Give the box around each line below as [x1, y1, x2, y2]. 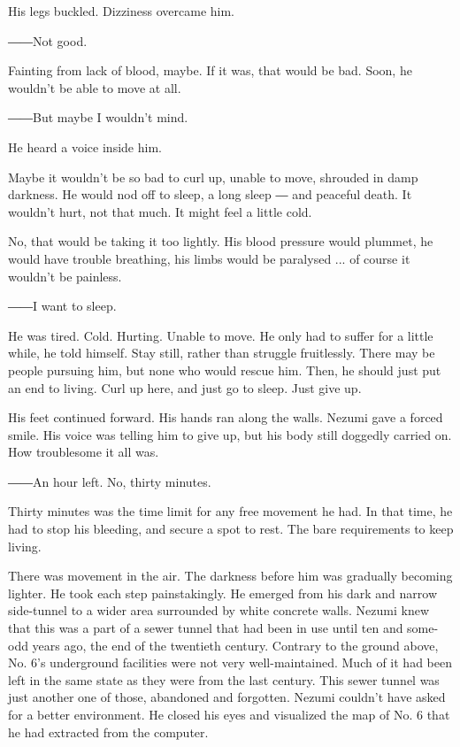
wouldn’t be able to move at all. [8, 78, 181, 96]
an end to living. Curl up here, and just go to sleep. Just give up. [8, 378, 362, 397]
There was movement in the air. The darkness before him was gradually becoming [8, 566, 453, 585]
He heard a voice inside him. [8, 137, 162, 156]
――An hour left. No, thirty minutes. [8, 472, 211, 490]
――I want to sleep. [8, 296, 117, 315]
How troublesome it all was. [8, 443, 159, 461]
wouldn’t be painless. [8, 266, 122, 285]
